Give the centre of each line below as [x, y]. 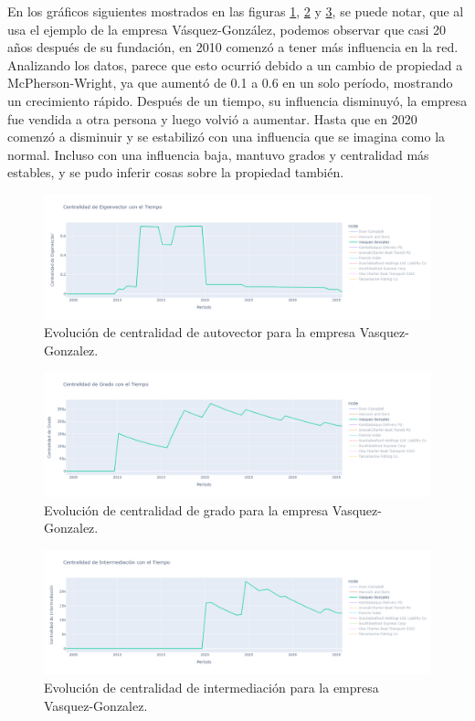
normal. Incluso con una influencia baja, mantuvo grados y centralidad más [218, 154]
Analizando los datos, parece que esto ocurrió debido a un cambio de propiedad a [235, 64]
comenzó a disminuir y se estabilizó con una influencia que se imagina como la [227, 137]
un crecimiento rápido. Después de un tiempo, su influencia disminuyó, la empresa [237, 100]
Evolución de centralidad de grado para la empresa [186, 509]
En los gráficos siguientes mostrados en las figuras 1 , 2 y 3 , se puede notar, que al [236, 11]
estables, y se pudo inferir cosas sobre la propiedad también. [176, 172]
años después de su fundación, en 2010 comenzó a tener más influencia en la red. [233, 47]
